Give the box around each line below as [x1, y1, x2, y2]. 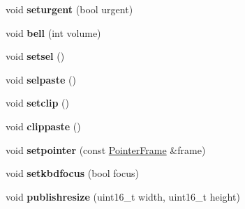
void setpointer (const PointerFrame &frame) [6, 142, 206, 157]
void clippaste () [6, 118, 81, 133]
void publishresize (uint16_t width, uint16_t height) [6, 189, 240, 203]
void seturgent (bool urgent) [6, 2, 133, 16]
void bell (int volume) [6, 25, 101, 40]
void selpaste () [6, 72, 76, 86]
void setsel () [6, 49, 65, 63]
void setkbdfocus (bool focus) [6, 166, 139, 180]
